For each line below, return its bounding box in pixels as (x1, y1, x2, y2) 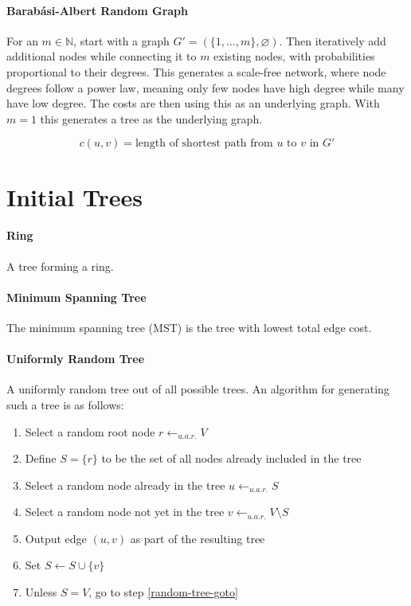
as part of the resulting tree (130, 530, 265, 546)
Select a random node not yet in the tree (25, 503, 225, 520)
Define (25, 450, 57, 467)
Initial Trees (6, 180, 143, 213)
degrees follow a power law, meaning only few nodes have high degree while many (6, 79, 405, 96)
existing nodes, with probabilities (213, 48, 375, 65)
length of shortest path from (135, 138, 273, 150)
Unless (25, 584, 57, 600)
